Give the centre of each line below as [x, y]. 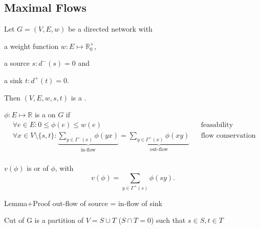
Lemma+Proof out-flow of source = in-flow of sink [83, 203]
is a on [45, 115]
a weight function [31, 46]
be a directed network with [110, 29]
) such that [168, 220]
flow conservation [228, 135]
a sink [14, 80]
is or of [38, 168]
